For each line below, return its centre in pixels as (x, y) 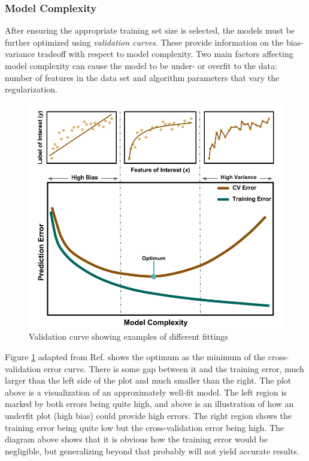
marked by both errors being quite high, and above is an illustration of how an (149, 404)
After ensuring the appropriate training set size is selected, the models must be (150, 30)
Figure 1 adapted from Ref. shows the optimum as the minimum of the (135, 357)
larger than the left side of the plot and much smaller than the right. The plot (148, 380)
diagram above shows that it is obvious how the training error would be (137, 439)
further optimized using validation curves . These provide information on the (144, 42)
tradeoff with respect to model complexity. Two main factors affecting (165, 54)
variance (20, 54)
